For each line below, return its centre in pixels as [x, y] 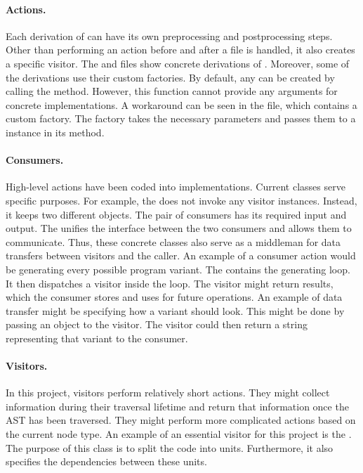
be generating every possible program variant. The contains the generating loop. [178, 269]
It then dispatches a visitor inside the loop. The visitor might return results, [170, 283]
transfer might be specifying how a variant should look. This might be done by [175, 310]
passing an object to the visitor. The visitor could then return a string [157, 324]
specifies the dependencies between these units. [106, 461]
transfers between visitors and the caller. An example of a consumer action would [181, 255]
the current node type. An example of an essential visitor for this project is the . [179, 434]
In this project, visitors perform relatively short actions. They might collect [168, 393]
